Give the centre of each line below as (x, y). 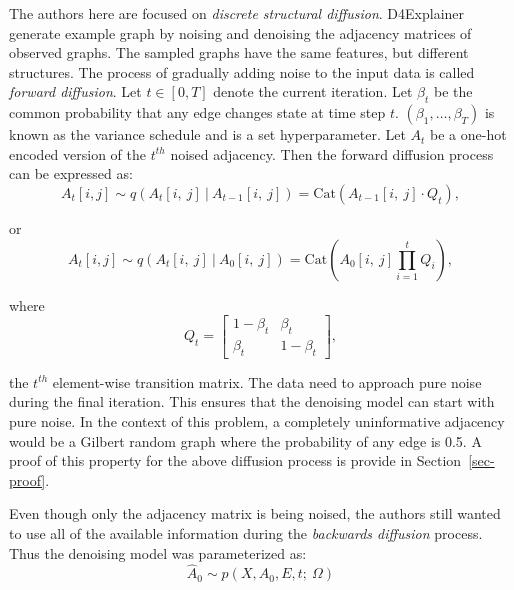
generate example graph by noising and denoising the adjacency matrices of (240, 32)
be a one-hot (468, 134)
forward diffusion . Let (75, 91)
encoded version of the (78, 153)
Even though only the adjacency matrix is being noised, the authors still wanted (255, 513)
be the (453, 91)
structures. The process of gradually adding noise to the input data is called (242, 71)
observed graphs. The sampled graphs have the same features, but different (239, 52)
